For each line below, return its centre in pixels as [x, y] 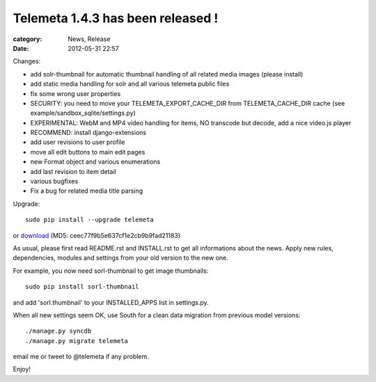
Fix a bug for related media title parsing [87, 191]
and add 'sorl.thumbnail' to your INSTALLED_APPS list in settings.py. [111, 302]
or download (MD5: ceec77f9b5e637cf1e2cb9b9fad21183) [97, 235]
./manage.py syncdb [58, 331]
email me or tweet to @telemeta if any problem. [81, 357]
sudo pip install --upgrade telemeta [90, 220]
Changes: [27, 61]
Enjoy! [22, 369]
